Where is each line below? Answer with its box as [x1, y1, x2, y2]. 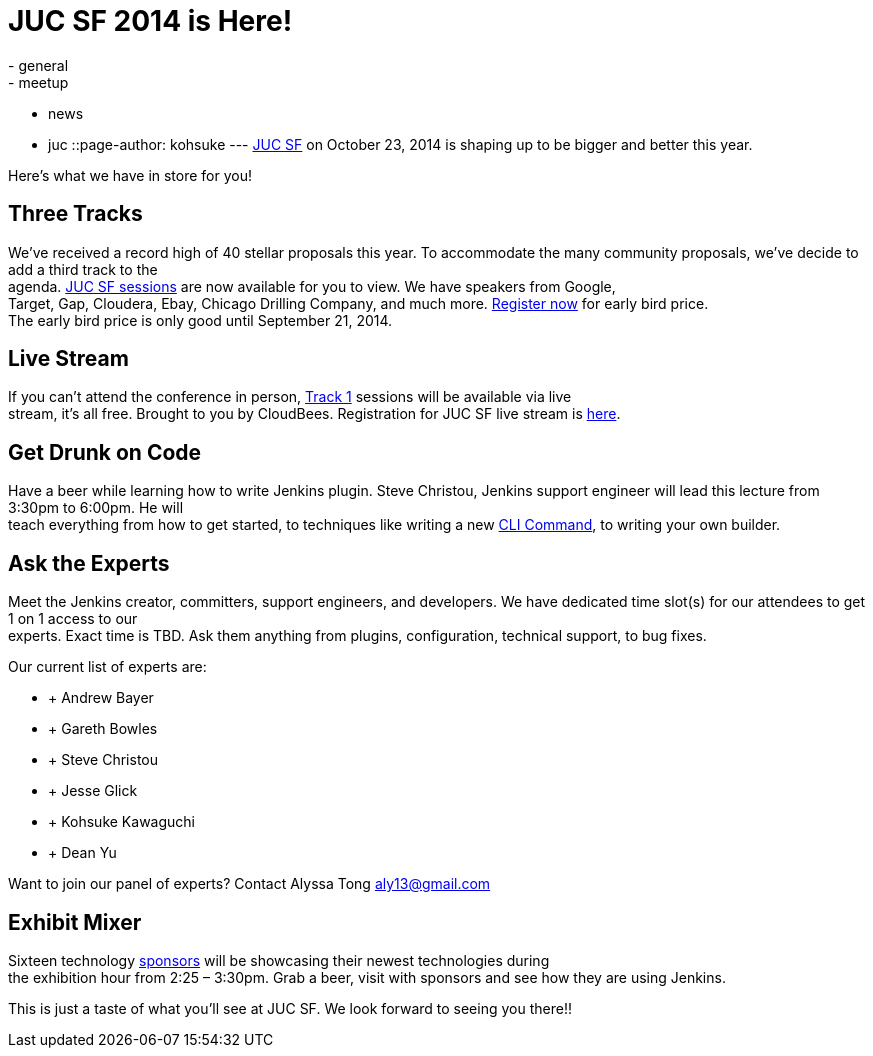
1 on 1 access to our [8, 610, 138, 628]
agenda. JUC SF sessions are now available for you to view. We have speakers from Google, [8, 277, 616, 295]
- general [8, 56, 69, 74]
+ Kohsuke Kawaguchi [48, 813, 195, 831]
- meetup [8, 73, 69, 91]
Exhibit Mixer [8, 909, 142, 935]
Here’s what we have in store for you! [8, 166, 253, 184]
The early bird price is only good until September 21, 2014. [8, 311, 393, 329]
